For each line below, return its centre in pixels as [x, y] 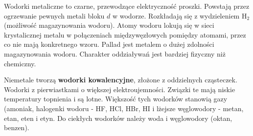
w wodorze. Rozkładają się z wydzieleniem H [180, 15]
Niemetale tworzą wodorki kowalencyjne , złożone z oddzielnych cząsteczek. [121, 80]
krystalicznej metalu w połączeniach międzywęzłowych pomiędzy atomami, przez [125, 34]
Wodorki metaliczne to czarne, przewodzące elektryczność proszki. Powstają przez [127, 6]
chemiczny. [20, 63]
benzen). [17, 127]
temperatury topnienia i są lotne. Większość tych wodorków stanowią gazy [116, 99]
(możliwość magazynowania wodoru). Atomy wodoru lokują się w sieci [109, 25]
